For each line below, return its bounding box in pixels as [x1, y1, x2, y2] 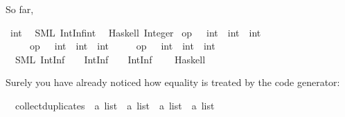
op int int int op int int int [29, 39, 215, 53]
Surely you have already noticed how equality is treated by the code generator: [6, 75, 340, 89]
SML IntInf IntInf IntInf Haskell [15, 52, 206, 66]
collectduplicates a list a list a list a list [15, 98, 215, 112]
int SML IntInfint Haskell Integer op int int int [10, 25, 261, 39]
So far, [6, 2, 34, 16]
